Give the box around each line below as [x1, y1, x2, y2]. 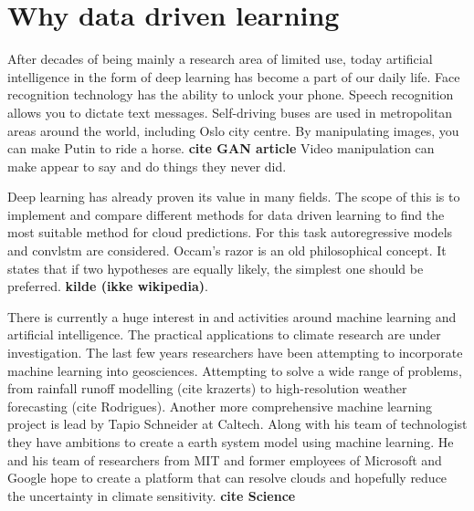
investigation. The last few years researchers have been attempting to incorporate [7, 343, 463, 362]
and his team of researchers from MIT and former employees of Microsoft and [7, 450, 442, 469]
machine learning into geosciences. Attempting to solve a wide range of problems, [7, 360, 462, 380]
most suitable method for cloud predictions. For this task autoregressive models [7, 223, 453, 242]
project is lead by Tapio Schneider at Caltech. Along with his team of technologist [7, 414, 468, 433]
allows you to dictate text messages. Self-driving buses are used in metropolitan [7, 102, 453, 121]
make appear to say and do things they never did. [7, 156, 287, 175]
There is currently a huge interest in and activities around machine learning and [7, 307, 457, 326]
